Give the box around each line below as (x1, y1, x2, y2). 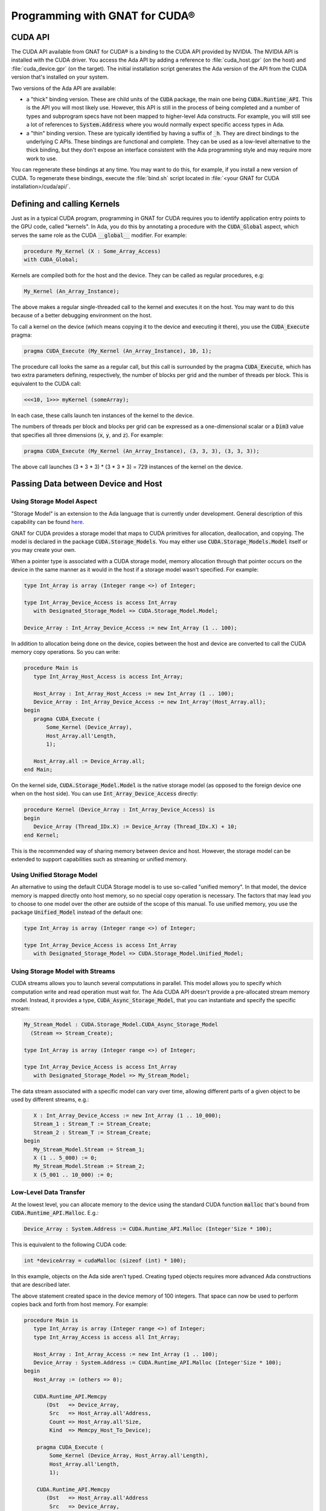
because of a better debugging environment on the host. (11, 312, 152, 319)
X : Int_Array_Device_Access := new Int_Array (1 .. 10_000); (33, 1112, 222, 1119)
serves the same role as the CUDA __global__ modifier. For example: (11, 231, 187, 239)
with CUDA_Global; (24, 256, 78, 263)
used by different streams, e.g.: (11, 1096, 89, 1103)
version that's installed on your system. (11, 73, 109, 81)
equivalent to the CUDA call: (11, 380, 81, 387)
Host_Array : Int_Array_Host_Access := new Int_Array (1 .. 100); (33, 690, 234, 697)
